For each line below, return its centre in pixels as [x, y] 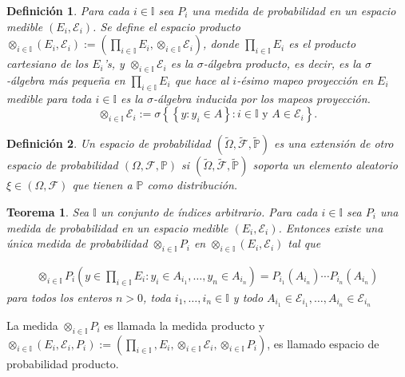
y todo [248, 297]
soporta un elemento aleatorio [325, 165]
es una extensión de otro [334, 143]
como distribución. [193, 185]
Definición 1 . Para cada [68, 10]
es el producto [322, 44]
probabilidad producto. [63, 363]
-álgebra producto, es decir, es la [282, 63]
